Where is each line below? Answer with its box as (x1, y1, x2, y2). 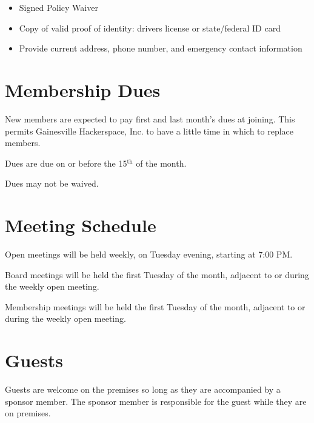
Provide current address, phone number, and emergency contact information (19, 42, 302, 55)
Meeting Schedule (5, 213, 156, 238)
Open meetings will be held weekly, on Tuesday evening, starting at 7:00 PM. (5, 248, 293, 260)
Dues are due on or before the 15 (5, 156, 127, 169)
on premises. (5, 407, 51, 419)
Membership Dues (5, 77, 161, 102)
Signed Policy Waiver (19, 1, 98, 13)
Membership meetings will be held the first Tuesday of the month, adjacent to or (5, 300, 306, 313)
